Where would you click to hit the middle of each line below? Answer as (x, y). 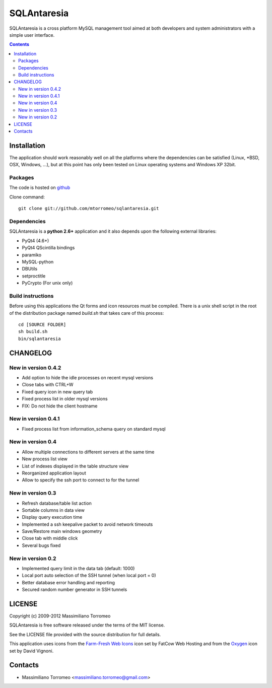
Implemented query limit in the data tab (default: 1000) (78, 568)
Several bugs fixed (41, 545)
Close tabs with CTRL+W (48, 385)
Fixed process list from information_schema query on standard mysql (94, 429)
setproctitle (34, 276)
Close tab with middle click (50, 538)
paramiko (32, 255)
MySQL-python (38, 261)
